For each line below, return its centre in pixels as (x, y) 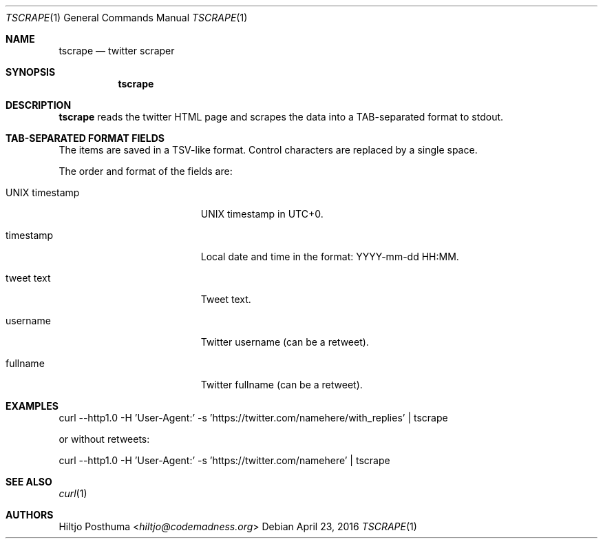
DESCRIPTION (39, 105)
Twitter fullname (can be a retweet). (282, 385)
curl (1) (73, 493)
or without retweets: (104, 439)
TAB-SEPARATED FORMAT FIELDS (85, 138)
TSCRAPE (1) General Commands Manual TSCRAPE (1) (127, 18)
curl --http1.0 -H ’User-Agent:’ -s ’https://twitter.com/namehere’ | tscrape (224, 460)
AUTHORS (30, 515)
